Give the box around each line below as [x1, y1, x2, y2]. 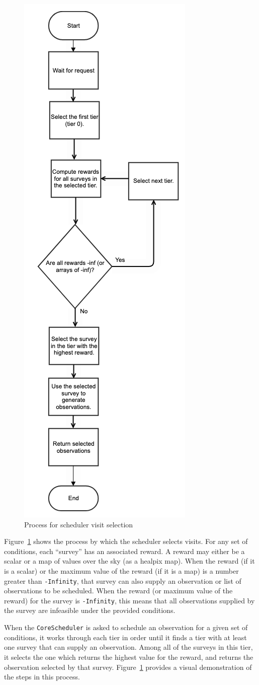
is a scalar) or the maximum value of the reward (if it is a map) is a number [4, 565, 239, 576]
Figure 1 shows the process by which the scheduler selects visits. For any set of [4, 536, 248, 546]
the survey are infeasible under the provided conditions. [4, 605, 176, 615]
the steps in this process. [4, 671, 80, 682]
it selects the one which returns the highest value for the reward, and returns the [4, 651, 253, 662]
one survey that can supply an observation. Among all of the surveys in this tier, [4, 642, 253, 652]
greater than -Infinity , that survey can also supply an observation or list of [4, 575, 241, 586]
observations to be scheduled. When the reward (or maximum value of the [4, 585, 233, 596]
